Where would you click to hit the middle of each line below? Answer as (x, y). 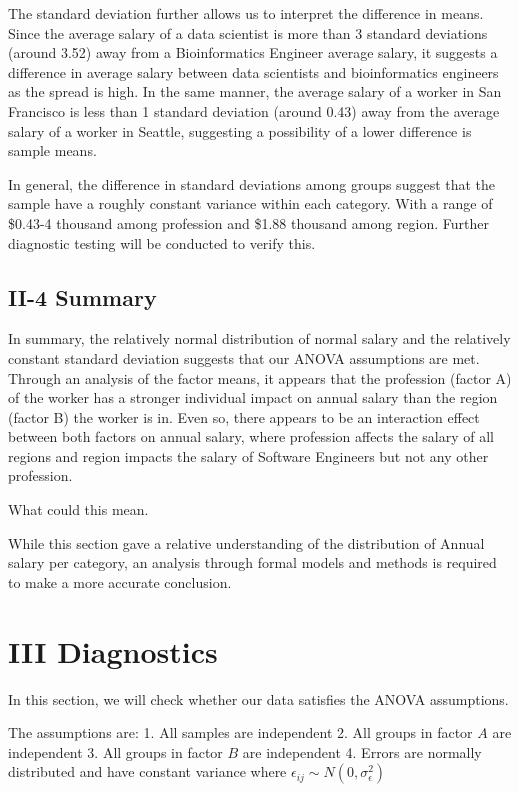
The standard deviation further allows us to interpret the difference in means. (246, 13)
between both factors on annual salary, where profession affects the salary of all (251, 436)
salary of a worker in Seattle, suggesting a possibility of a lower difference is (240, 130)
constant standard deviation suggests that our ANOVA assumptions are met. (244, 357)
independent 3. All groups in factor (115, 751)
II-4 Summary (82, 296)
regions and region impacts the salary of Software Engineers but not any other (248, 455)
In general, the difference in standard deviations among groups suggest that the (252, 183)
